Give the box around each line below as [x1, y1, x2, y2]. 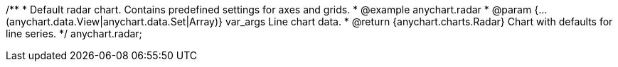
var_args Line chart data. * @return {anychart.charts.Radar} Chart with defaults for [225, 16, 613, 28]
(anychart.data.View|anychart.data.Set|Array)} [6, 16, 223, 28]
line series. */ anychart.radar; [6, 28, 142, 39]
